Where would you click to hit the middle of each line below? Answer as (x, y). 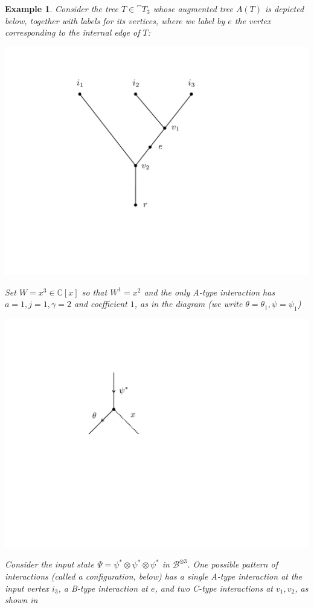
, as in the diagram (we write (188, 304)
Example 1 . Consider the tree (62, 8)
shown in (21, 600)
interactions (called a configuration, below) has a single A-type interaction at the (154, 576)
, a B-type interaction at (103, 588)
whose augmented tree (193, 8)
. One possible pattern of (232, 564)
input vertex (27, 588)
